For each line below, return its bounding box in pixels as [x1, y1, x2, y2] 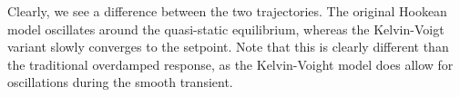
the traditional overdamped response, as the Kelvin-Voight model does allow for [7, 54, 454, 73]
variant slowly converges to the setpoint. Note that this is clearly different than [7, 37, 449, 56]
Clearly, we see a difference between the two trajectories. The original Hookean [7, 2, 447, 20]
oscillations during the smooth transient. [7, 73, 233, 92]
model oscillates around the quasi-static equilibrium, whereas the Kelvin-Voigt [7, 19, 445, 38]
